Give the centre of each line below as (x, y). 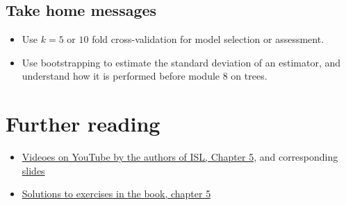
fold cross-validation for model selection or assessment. (208, 39)
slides (33, 170)
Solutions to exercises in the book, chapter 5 (116, 194)
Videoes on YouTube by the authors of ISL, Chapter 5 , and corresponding (180, 157)
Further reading (83, 124)
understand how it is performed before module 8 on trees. (145, 76)
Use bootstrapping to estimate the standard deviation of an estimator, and (181, 62)
